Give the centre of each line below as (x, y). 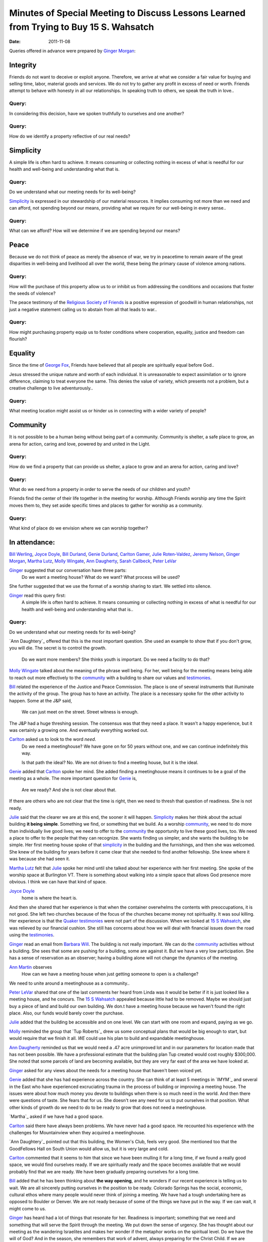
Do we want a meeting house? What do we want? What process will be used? (101, 577)
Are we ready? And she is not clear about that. (69, 789)
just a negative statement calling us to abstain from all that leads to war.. (83, 309)
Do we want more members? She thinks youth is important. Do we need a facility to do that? (116, 659)
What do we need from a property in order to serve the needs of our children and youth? (100, 489)
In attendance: (32, 542)
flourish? (18, 339)
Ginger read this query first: (37, 595)
